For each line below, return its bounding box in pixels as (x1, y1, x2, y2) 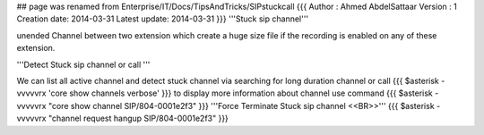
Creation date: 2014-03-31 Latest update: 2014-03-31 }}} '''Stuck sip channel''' (16, 13, 309, 24)
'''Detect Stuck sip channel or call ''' (16, 59, 151, 70)
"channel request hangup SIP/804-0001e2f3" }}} (48, 113, 229, 124)
